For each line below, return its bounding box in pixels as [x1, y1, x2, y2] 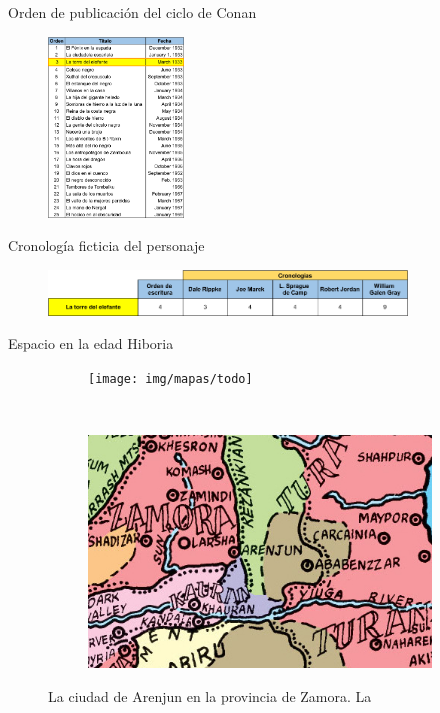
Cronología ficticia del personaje [8, 235, 205, 256]
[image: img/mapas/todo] [88, 371, 253, 386]
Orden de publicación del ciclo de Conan [8, 2, 257, 22]
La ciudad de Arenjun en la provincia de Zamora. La [48, 686, 372, 707]
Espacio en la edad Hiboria [8, 333, 174, 354]
